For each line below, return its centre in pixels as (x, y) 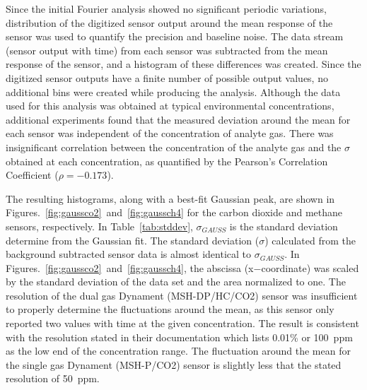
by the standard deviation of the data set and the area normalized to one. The (176, 282)
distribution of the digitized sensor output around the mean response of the (169, 22)
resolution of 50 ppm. (53, 378)
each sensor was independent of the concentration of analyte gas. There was (170, 133)
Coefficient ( (32, 175)
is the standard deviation (284, 226)
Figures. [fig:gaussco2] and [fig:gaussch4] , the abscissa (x (130, 267)
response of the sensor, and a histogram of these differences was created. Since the (183, 64)
